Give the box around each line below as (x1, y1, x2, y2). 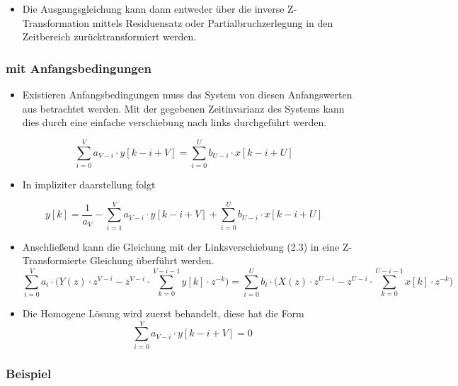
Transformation (22, 15, 90, 30)
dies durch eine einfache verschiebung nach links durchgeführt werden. (22, 115, 327, 130)
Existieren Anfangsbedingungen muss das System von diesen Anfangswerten (22, 87, 353, 101)
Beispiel (6, 364, 52, 382)
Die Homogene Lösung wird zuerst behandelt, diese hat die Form (22, 305, 304, 320)
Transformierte (22, 253, 87, 268)
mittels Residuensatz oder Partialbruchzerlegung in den (92, 15, 333, 30)
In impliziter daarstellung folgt (22, 176, 156, 191)
